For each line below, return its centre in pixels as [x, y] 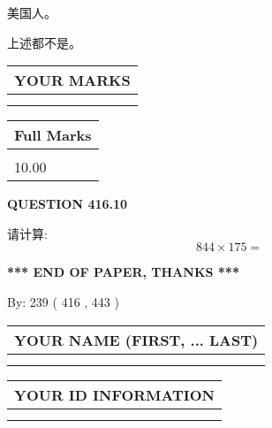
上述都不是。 [44, 42]
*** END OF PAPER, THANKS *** [123, 272]
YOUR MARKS [72, 80]
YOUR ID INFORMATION [114, 394]
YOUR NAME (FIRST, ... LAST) [136, 340]
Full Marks [53, 135]
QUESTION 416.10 [68, 204]
